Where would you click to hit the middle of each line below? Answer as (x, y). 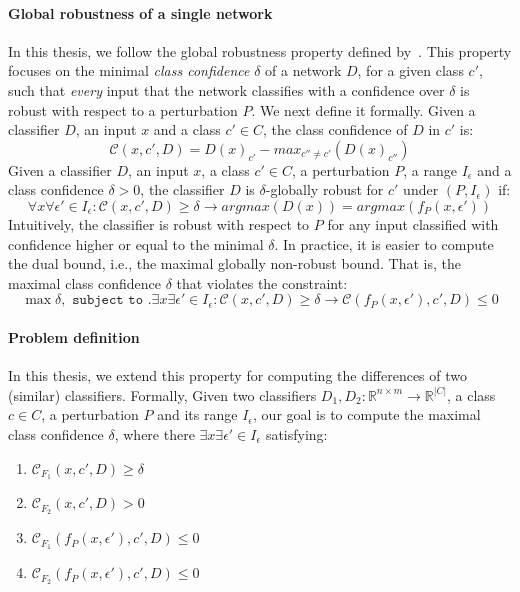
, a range (430, 169)
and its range (197, 414)
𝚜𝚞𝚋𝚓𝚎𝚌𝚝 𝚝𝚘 (108, 300)
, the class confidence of (335, 129)
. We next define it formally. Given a (363, 109)
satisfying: (296, 433)
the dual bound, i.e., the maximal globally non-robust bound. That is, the (234, 263)
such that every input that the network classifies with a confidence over (226, 89)
